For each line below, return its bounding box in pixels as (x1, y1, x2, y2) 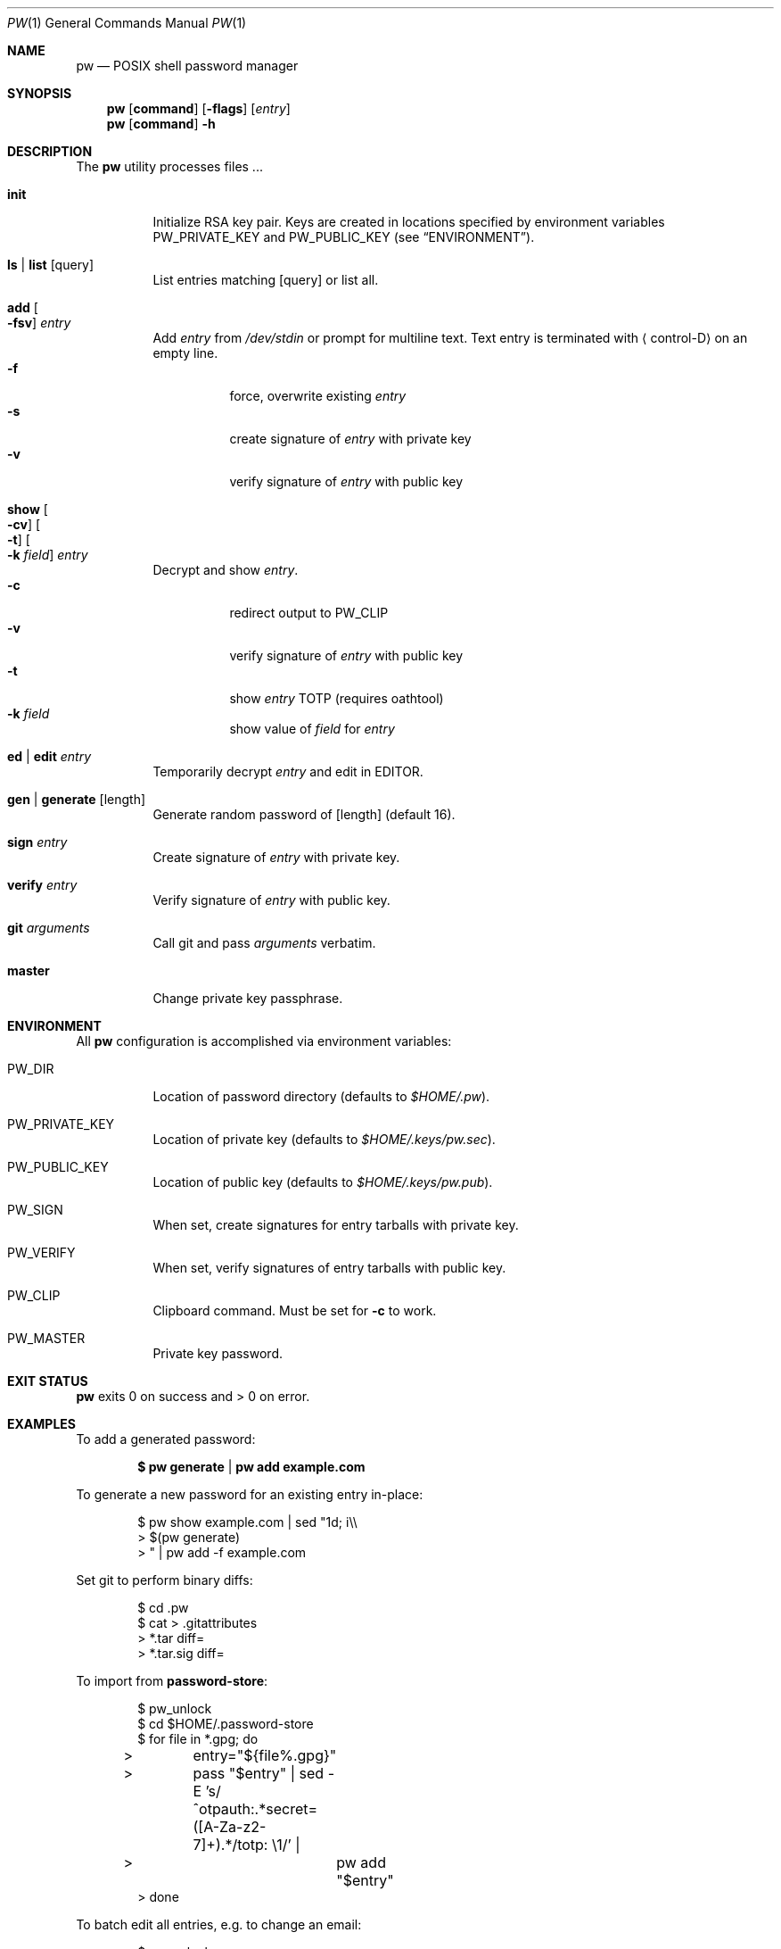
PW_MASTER (7, 1331, 86, 1346)
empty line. (152, 345, 218, 361)
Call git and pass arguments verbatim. (152, 935, 376, 950)
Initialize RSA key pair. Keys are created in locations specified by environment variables (152, 214, 665, 229)
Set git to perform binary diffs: (76, 1572, 253, 1588)
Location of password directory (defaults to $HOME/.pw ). (152, 1089, 490, 1104)
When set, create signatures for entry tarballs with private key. (152, 1217, 519, 1232)
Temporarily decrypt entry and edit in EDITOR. (152, 764, 423, 779)
